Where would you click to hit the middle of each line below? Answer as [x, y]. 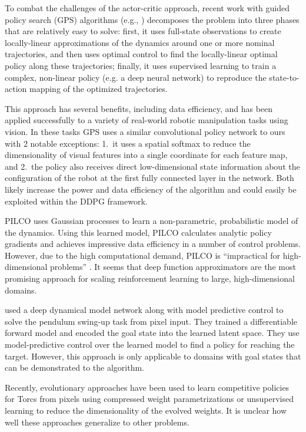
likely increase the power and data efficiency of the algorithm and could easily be [151, 189]
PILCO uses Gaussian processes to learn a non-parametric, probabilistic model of [152, 221]
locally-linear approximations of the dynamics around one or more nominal [140, 42]
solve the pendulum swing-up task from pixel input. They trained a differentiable [151, 321]
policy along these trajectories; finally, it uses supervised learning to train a [141, 65]
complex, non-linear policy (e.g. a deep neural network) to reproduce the [136, 77]
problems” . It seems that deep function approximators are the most [173, 267]
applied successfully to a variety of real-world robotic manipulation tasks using [147, 120]
